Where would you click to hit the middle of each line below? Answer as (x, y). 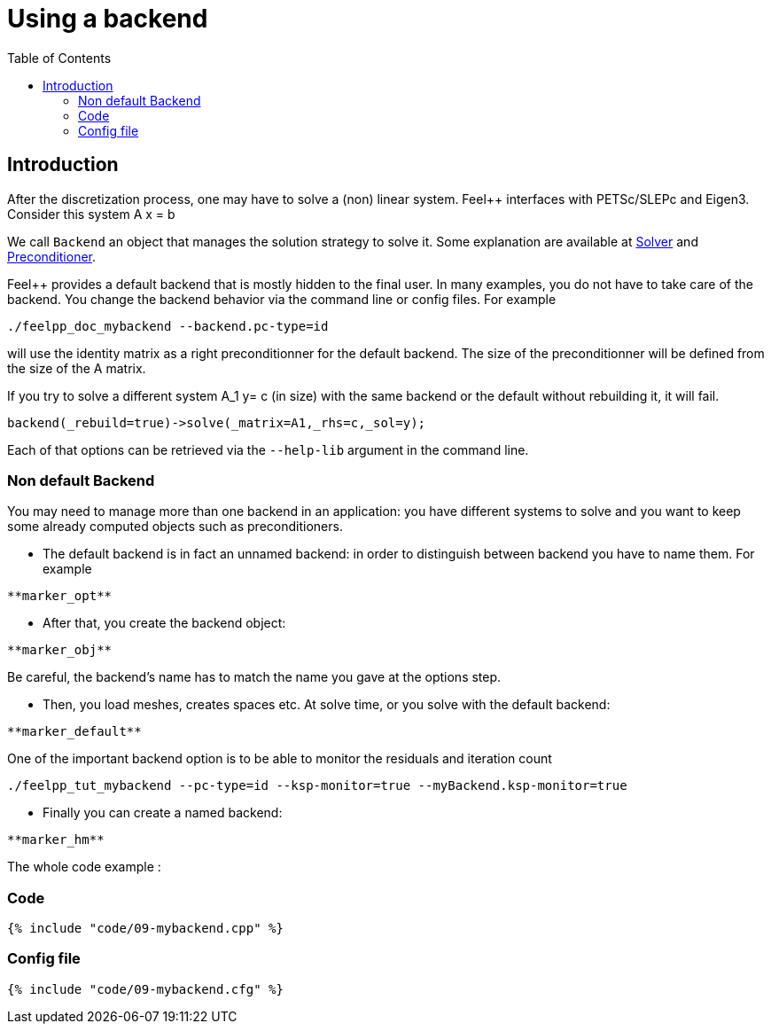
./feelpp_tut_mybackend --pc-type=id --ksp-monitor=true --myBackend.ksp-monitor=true (317, 786)
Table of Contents (59, 58)
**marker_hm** (56, 840)
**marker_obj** (60, 650)
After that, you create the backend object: (164, 623)
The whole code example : (84, 867)
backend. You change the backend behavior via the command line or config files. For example (282, 299)
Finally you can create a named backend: (163, 813)
